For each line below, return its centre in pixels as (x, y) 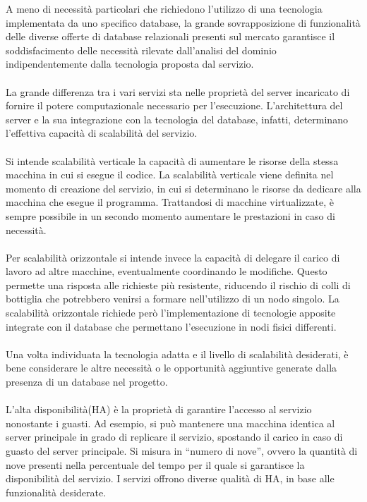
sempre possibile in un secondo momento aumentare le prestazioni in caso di (170, 215)
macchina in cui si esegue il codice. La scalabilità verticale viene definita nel (170, 175)
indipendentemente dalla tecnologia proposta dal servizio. (130, 64)
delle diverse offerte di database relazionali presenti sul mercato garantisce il (170, 36)
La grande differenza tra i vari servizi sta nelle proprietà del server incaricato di (178, 91)
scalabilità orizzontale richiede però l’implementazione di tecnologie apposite (171, 313)
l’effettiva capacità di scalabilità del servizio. (102, 133)
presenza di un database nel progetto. (87, 382)
